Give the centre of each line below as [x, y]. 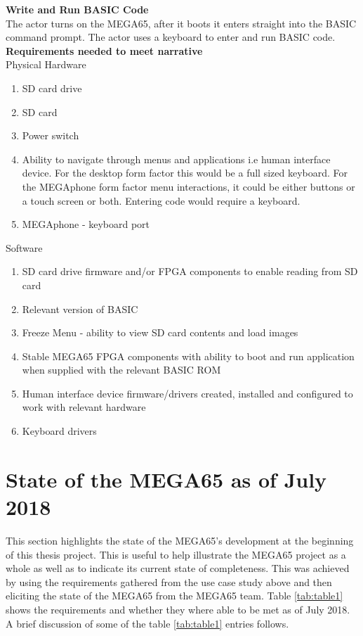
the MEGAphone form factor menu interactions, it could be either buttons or [189, 186]
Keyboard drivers [59, 431]
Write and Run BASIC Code [77, 9]
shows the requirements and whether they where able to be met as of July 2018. [178, 609]
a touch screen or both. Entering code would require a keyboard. [161, 200]
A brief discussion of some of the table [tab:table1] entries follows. [147, 623]
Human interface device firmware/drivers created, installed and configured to [187, 393]
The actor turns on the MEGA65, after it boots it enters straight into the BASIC [181, 23]
